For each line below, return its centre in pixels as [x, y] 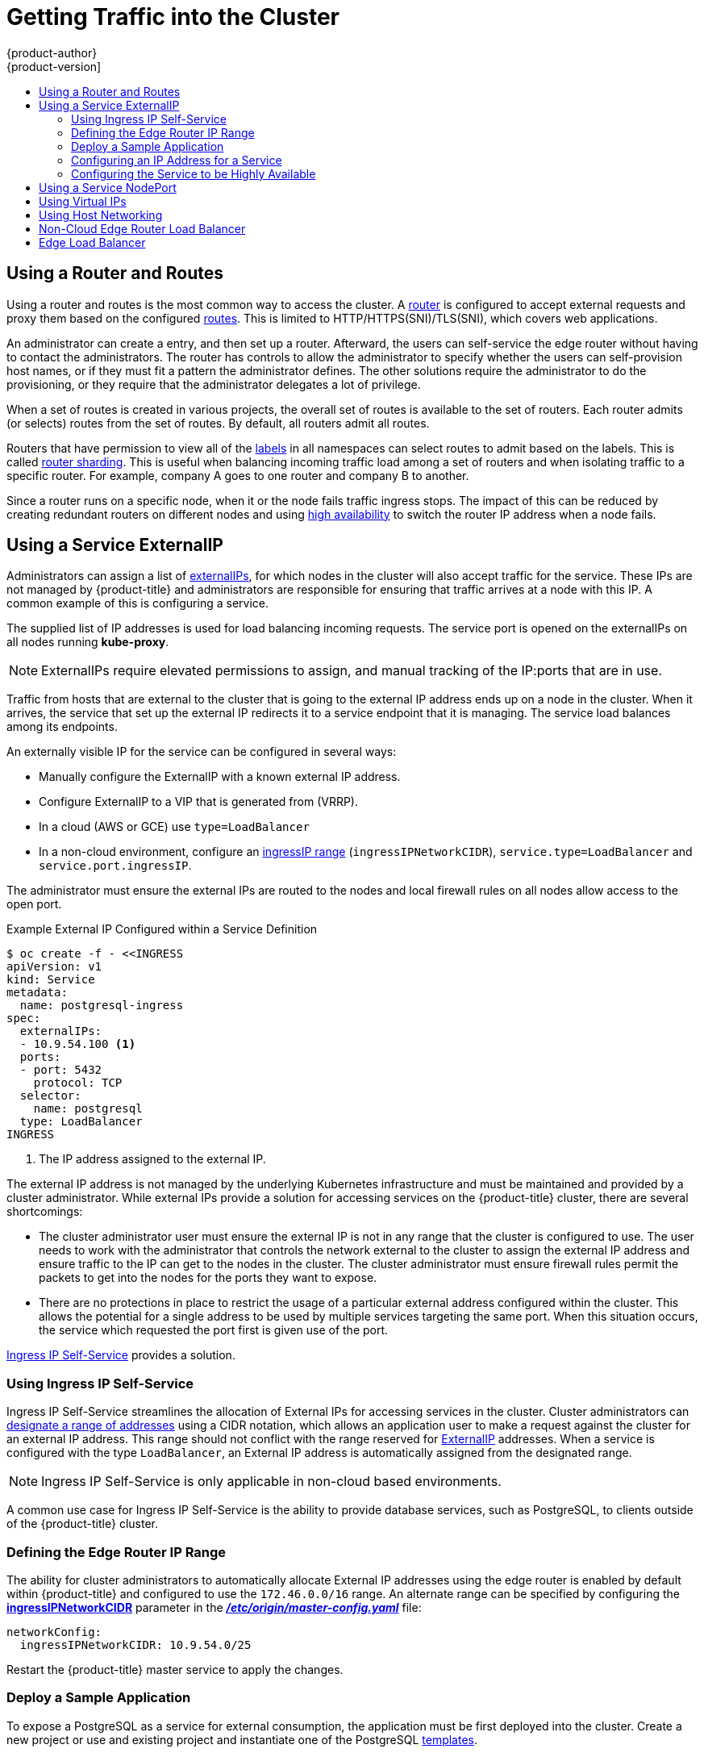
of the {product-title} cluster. [82, 1524]
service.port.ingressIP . [115, 866]
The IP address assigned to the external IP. [152, 1159]
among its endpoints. [62, 727]
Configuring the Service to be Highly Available [194, 173]
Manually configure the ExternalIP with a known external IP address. [220, 777]
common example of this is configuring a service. [137, 603]
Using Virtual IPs [83, 201]
